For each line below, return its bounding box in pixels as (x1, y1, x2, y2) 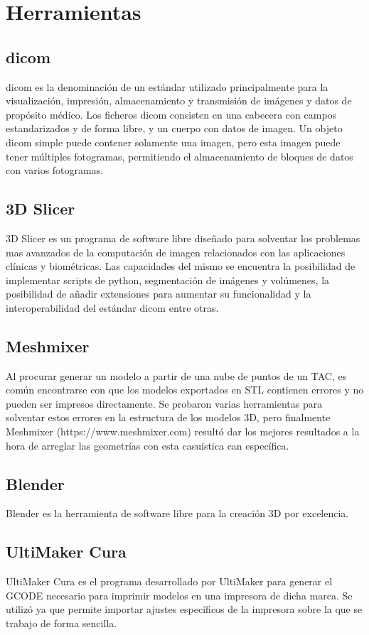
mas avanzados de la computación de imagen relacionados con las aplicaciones (6, 244, 346, 259)
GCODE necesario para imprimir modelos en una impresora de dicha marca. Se (6, 587, 353, 602)
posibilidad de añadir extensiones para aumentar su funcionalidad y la (6, 286, 311, 301)
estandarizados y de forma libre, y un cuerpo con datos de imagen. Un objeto (6, 121, 343, 136)
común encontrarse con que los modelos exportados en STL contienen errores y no (6, 382, 364, 397)
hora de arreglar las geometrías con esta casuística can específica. (6, 438, 289, 452)
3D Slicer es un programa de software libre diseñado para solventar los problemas (6, 230, 360, 245)
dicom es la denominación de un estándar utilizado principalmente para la (6, 79, 328, 94)
